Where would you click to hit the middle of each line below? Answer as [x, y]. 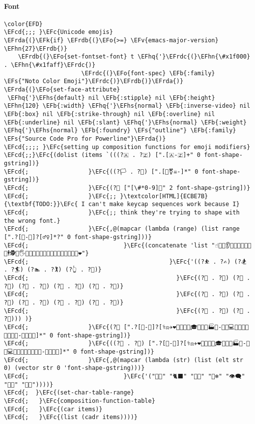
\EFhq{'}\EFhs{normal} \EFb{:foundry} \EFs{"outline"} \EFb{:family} [120, 131]
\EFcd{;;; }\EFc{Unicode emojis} [58, 32]
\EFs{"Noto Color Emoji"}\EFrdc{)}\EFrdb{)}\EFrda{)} [94, 81]
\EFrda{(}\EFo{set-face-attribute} [62, 90]
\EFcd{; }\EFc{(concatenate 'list [106, 245]
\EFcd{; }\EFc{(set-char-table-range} [69, 393]
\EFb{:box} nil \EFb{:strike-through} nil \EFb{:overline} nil [110, 114]
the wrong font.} [32, 221]
